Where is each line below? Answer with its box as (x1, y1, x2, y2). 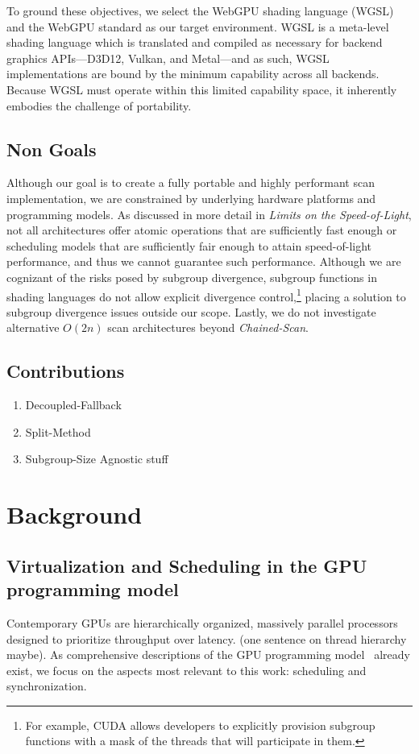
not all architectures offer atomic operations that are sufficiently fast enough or (6, 222, 397, 238)
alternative (6, 319, 60, 336)
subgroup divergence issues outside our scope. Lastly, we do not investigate (6, 303, 376, 320)
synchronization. (6, 677, 87, 694)
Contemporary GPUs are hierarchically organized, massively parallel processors (6, 614, 398, 631)
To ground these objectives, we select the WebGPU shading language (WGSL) (6, 2, 394, 19)
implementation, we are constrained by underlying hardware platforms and (6, 189, 376, 206)
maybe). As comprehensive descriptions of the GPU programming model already (6, 646, 410, 663)
